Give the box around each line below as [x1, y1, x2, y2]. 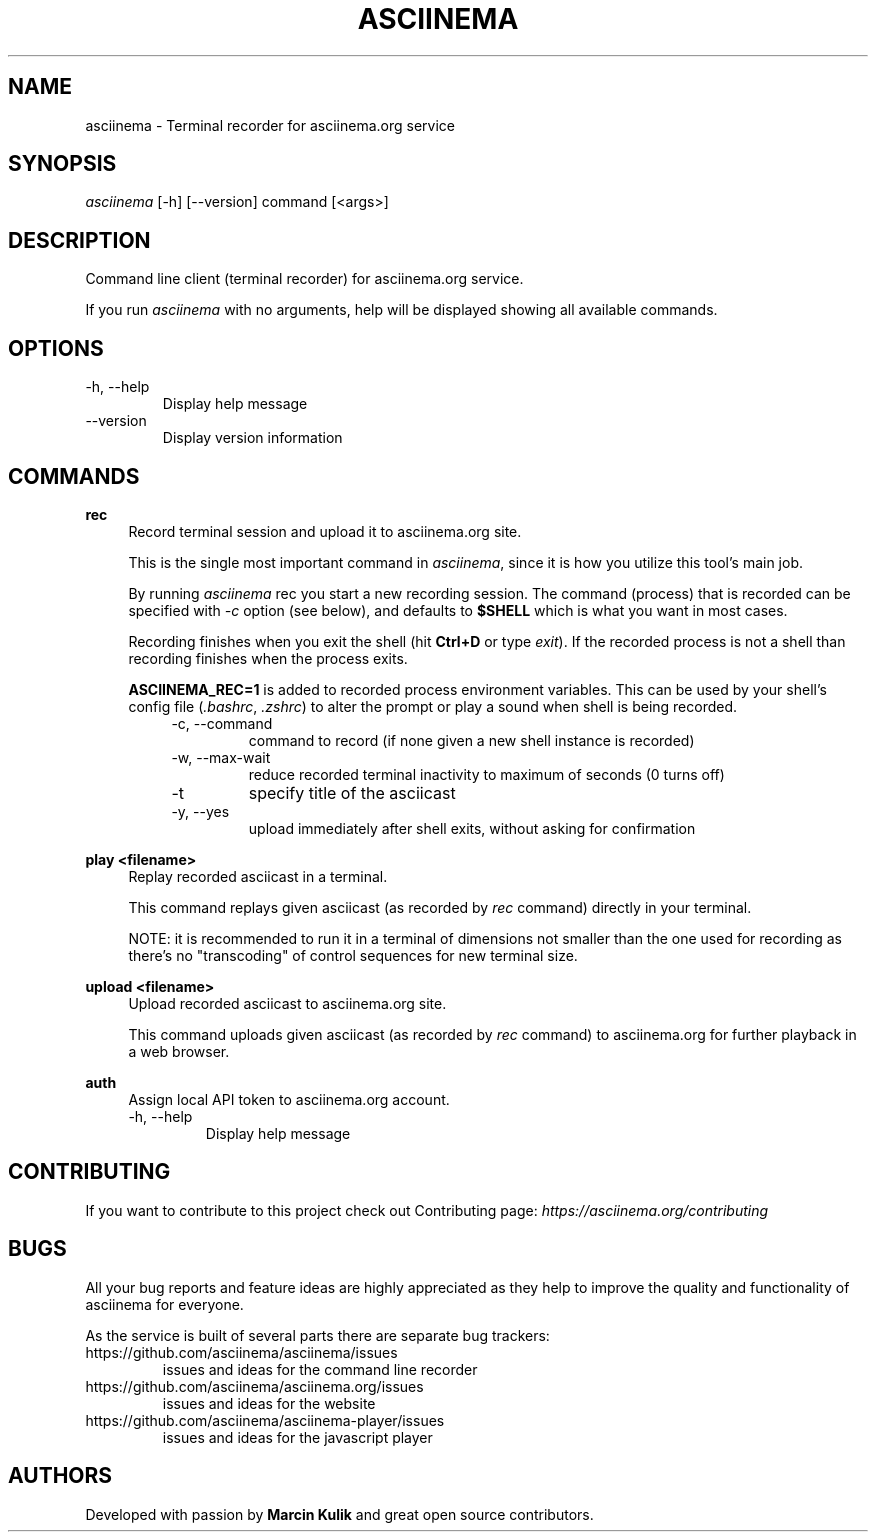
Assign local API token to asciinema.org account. [128, 1090, 450, 1108]
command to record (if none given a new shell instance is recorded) [248, 731, 695, 749]
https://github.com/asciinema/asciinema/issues [85, 1343, 398, 1361]
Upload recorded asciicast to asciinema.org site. [128, 994, 447, 1012]
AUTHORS [8, 1463, 113, 1489]
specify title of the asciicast [248, 782, 456, 803]
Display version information [162, 429, 343, 447]
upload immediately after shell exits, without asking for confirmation [248, 819, 696, 837]
